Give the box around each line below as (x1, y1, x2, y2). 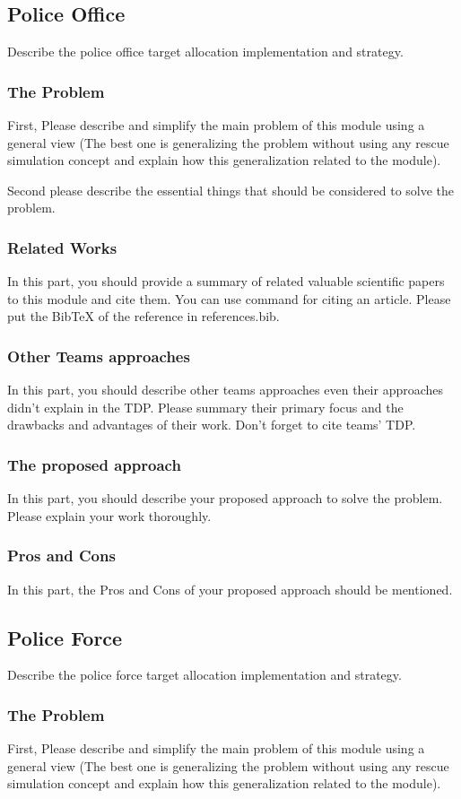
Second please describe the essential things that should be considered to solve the (7, 180, 455, 199)
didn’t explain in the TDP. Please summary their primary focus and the (7, 397, 404, 416)
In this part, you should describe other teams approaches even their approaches (7, 380, 444, 399)
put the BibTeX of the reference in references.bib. (7, 307, 280, 326)
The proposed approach (7, 453, 181, 475)
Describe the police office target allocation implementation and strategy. (7, 42, 404, 61)
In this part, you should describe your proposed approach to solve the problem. (7, 489, 443, 508)
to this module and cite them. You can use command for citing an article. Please (7, 289, 451, 308)
